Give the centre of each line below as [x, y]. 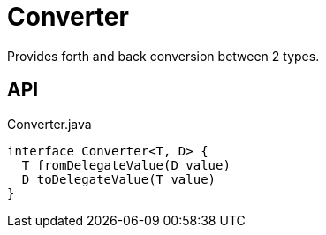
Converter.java [49, 124]
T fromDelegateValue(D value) [126, 165]
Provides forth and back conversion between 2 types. [163, 56]
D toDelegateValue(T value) [119, 179]
